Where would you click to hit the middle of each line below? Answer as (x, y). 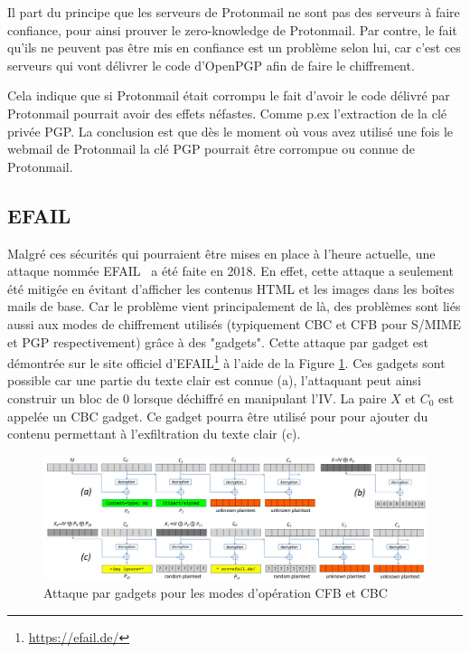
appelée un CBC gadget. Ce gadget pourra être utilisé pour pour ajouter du (218, 416)
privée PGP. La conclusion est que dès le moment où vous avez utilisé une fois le (230, 131)
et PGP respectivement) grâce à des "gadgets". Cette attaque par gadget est (218, 341)
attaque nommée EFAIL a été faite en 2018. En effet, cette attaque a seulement (230, 271)
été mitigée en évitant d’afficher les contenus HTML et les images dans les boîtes (231, 288)
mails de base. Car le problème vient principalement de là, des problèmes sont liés (234, 306)
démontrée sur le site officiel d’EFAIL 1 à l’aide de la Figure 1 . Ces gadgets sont (226, 361)
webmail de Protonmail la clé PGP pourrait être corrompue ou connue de (211, 149)
